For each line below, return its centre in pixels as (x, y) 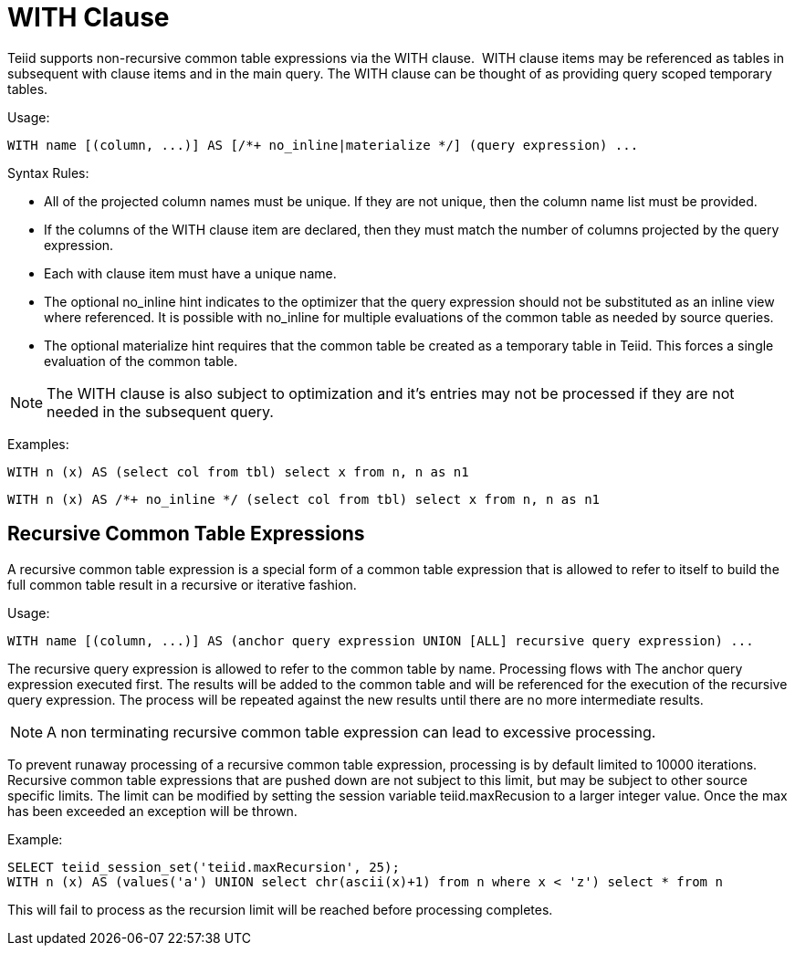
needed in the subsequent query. (160, 411)
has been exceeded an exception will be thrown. (152, 811)
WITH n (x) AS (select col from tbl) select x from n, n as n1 (238, 471)
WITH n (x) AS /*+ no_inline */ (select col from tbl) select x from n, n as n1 (304, 499)
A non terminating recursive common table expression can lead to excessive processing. (351, 732)
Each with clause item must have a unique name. (190, 273)
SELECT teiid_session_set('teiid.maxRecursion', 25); (204, 867)
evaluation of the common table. (141, 361)
